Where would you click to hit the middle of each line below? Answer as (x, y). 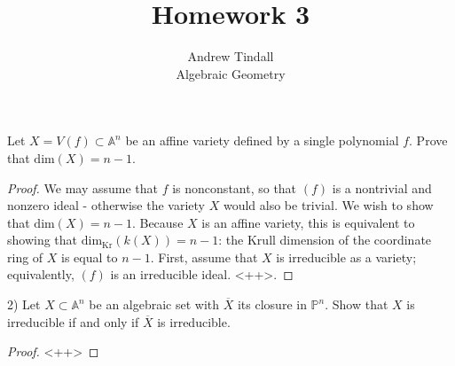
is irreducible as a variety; (346, 257)
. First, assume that (204, 257)
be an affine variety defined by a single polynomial (262, 140)
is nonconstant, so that (235, 187)
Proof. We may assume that (83, 187)
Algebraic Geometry (231, 73)
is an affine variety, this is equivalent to (308, 222)
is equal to (90, 257)
